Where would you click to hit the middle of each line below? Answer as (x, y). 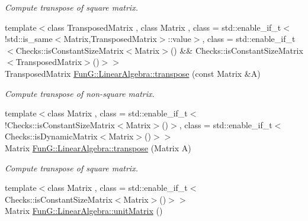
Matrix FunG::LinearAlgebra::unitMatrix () (84, 211)
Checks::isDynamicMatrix (51, 136)
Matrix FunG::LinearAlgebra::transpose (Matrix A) (98, 147)
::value (179, 39)
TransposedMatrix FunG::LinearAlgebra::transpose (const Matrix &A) (133, 73)
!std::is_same (29, 39)
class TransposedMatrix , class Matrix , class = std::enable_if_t (164, 27)
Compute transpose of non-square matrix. (80, 93)
